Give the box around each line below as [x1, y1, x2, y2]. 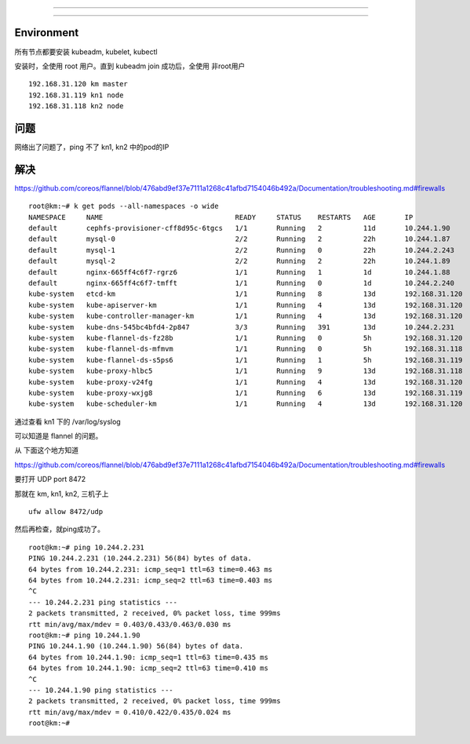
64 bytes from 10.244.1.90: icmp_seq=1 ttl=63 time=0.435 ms [28, 652, 268, 662]
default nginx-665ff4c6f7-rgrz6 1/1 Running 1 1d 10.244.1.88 [28, 268, 450, 276]
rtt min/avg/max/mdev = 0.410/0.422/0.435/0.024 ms [28, 707, 231, 717]
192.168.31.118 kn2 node [28, 102, 124, 111]
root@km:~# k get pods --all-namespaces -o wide [28, 202, 219, 211]
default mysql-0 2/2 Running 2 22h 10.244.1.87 [28, 235, 450, 243]
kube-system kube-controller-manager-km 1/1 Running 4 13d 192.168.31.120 [28, 312, 463, 321]
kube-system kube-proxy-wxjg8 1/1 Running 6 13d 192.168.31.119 [28, 388, 463, 397]
